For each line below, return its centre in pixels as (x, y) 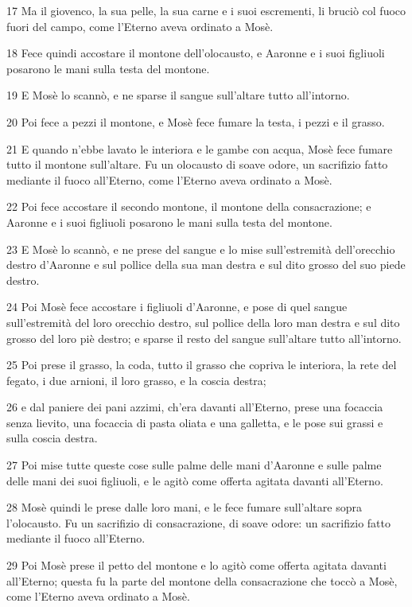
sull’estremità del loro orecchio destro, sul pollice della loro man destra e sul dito (203, 322)
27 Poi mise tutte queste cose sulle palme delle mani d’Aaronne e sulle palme (194, 465)
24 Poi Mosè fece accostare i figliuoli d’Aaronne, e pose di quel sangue (177, 307)
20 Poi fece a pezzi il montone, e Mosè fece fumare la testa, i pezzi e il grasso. (196, 121)
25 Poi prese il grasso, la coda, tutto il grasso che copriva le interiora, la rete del (202, 365)
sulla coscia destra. (52, 438)
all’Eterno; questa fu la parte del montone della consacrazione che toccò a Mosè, (202, 580)
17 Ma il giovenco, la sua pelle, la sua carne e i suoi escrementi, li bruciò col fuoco (206, 10)
